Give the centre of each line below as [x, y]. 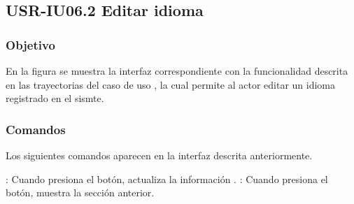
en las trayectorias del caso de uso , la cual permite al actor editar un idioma [171, 84]
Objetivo [30, 44]
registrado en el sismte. [55, 98]
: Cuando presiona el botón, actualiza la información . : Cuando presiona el [167, 178]
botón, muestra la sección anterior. [80, 192]
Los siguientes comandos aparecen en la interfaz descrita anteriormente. [159, 155]
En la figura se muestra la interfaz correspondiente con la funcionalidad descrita [177, 71]
